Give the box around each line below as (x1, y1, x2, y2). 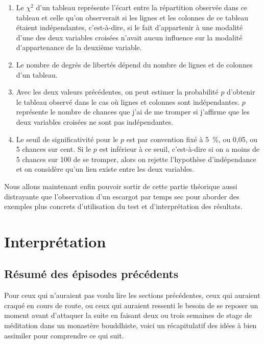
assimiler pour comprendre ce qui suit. (4, 330, 124, 340)
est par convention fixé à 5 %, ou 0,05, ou (126, 133, 258, 144)
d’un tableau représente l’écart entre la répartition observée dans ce (36, 2, 248, 12)
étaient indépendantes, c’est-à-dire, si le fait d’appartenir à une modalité (16, 22, 243, 33)
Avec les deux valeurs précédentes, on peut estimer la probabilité (16, 86, 219, 97)
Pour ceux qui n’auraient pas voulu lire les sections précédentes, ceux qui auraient (4, 290, 260, 301)
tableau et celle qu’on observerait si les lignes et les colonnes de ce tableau (16, 12, 249, 22)
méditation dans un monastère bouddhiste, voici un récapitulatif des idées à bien (4, 320, 257, 331)
